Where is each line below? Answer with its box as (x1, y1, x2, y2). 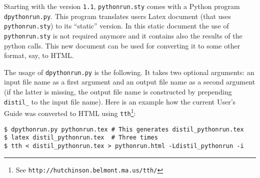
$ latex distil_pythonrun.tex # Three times (4, 134, 158, 141)
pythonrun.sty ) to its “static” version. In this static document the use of (4, 20, 229, 31)
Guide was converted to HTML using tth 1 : (4, 106, 136, 118)
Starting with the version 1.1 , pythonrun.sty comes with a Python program (4, 1, 240, 11)
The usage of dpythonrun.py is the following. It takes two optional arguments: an (4, 66, 254, 77)
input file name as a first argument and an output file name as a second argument (4, 76, 255, 87)
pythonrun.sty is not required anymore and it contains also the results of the (4, 30, 242, 40)
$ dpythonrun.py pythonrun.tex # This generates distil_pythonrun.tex (4, 125, 244, 133)
